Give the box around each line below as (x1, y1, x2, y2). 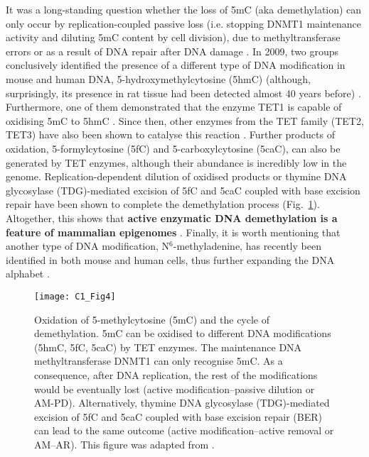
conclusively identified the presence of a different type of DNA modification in (6, 57, 346, 72)
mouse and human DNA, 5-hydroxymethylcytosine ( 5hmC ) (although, (6, 71, 311, 86)
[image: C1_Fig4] (34, 291, 116, 302)
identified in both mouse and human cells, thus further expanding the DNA (6, 252, 335, 267)
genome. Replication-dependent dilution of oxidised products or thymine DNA (6, 169, 347, 184)
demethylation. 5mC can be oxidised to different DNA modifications (34, 326, 331, 341)
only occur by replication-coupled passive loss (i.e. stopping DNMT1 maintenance (6, 16, 361, 31)
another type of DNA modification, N (6, 238, 170, 253)
